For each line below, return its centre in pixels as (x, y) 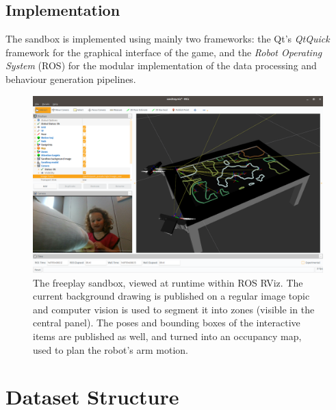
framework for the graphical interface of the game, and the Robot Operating (164, 52)
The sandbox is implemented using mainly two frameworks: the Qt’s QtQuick (168, 39)
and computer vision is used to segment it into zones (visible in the (174, 309)
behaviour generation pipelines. (71, 79)
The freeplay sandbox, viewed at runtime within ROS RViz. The (168, 282)
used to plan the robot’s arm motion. (111, 349)
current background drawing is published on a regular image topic (171, 296)
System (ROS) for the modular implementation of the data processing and (161, 65)
